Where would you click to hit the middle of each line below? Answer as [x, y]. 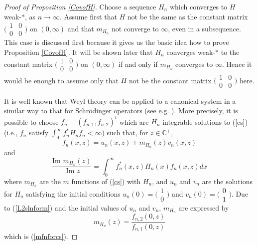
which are [134, 122]
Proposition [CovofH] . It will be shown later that [78, 52]
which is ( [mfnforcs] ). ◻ [41, 236]
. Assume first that [88, 16]
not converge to [135, 28]
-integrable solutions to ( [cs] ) [204, 122]
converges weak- [191, 52]
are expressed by [204, 207]
